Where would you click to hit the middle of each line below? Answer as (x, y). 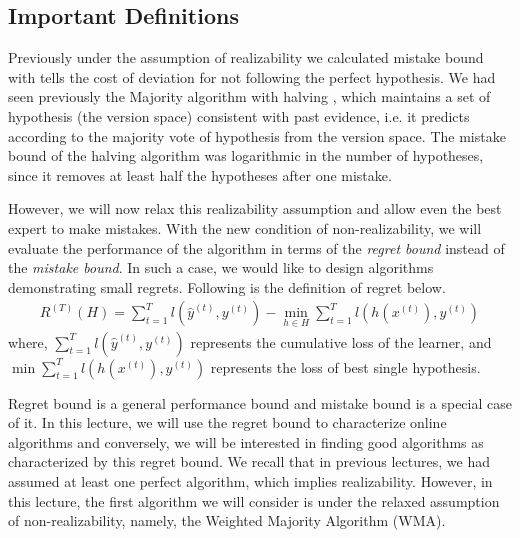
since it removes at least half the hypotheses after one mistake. (200, 174)
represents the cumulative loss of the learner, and (341, 341)
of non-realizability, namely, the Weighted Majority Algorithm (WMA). (227, 520)
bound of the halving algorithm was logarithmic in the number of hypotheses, (246, 155)
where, (28, 341)
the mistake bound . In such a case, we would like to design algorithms (221, 267)
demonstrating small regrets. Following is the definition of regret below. (227, 286)
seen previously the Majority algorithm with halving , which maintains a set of (249, 96)
